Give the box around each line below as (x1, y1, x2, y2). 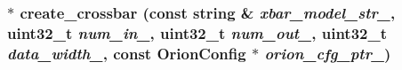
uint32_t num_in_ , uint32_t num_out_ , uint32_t (7, 21, 388, 43)
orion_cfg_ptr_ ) (264, 42, 391, 64)
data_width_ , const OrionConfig (7, 42, 246, 64)
